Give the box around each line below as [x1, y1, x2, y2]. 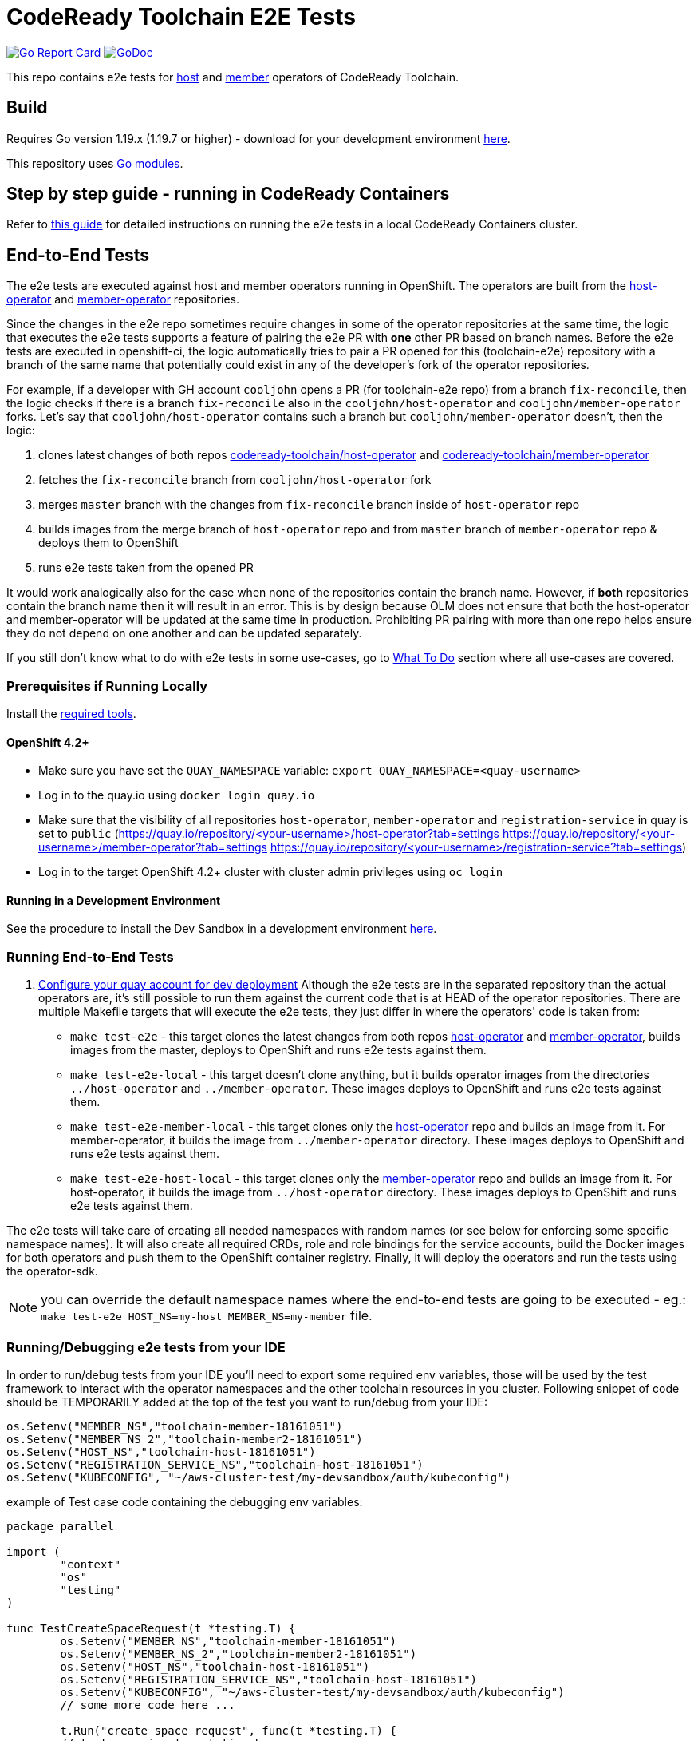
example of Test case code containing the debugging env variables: [6, 1494, 363, 1509]
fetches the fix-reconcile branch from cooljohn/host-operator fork [38, 473, 432, 487]
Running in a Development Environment [6, 893, 221, 907]
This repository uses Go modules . [6, 156, 183, 170]
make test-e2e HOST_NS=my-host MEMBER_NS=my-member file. [41, 1307, 373, 1324]
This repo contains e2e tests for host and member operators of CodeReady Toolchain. [6, 69, 459, 84]
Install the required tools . [6, 707, 136, 721]
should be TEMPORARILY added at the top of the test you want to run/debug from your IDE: [6, 1394, 487, 1409]
